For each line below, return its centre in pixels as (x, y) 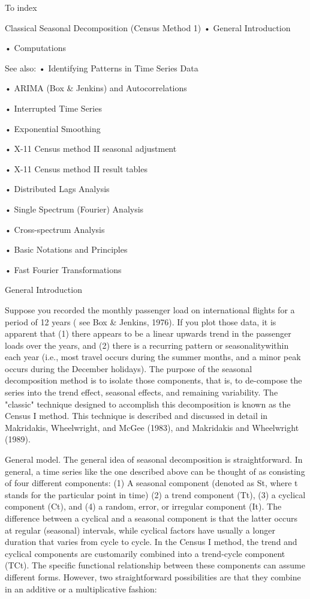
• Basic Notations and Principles (66, 249)
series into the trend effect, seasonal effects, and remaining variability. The (142, 392)
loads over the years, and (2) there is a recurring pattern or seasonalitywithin (147, 345)
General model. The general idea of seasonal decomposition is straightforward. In (154, 459)
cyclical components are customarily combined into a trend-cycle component (145, 553)
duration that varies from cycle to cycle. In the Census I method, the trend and (151, 542)
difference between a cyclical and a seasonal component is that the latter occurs (151, 518)
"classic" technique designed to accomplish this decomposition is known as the (148, 404)
